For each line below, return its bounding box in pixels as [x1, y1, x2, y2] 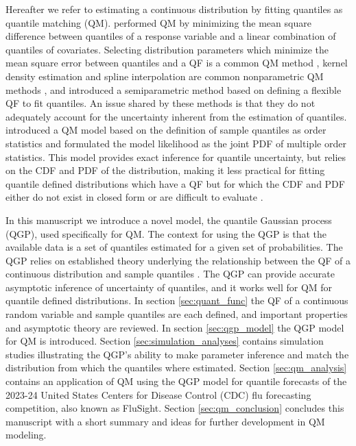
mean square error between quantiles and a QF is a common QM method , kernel [5, 55, 348, 70]
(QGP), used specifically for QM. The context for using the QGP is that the [5, 226, 327, 240]
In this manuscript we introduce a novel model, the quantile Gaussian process [5, 212, 332, 227]
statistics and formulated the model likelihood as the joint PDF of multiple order [5, 136, 346, 150]
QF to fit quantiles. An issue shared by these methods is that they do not [5, 96, 316, 110]
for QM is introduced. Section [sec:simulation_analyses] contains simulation [5, 334, 324, 348]
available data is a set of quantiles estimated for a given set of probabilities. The [5, 240, 343, 254]
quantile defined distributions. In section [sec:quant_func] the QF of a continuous [5, 293, 348, 308]
